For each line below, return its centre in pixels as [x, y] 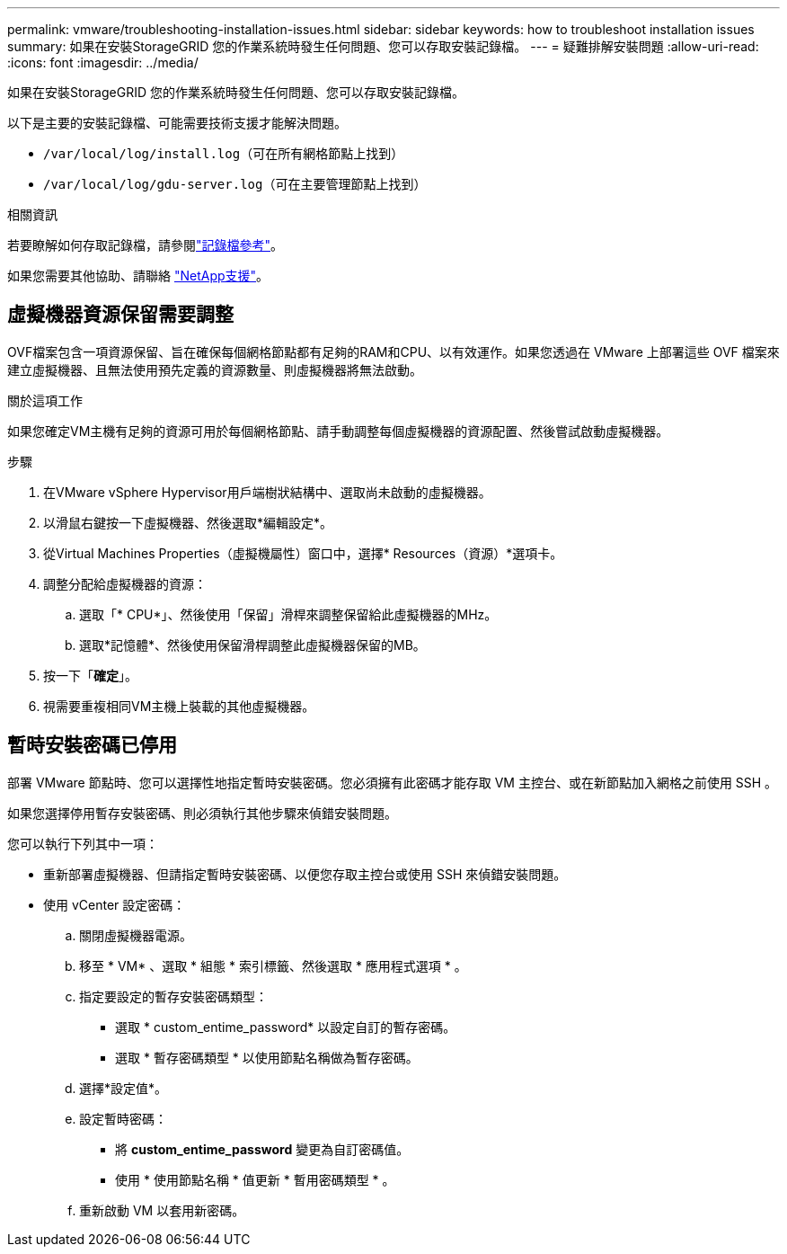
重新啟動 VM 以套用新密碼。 [162, 1210]
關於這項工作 [45, 400]
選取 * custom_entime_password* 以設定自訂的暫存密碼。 [286, 1027]
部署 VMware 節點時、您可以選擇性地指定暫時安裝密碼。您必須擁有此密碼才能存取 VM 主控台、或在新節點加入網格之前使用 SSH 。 [393, 782]
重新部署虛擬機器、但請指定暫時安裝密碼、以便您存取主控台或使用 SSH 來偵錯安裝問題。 [305, 874]
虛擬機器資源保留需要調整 [120, 315]
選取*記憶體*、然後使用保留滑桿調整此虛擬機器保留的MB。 [252, 645]
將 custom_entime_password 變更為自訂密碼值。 [262, 1149]
